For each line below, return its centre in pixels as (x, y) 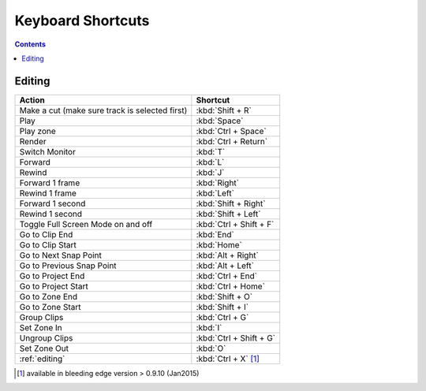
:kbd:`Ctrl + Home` (231, 286)
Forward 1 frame (50, 183)
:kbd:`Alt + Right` (228, 255)
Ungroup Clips (46, 337)
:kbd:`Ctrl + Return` (232, 141)
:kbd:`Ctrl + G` (222, 317)
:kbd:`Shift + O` (224, 296)
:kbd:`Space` (220, 121)
